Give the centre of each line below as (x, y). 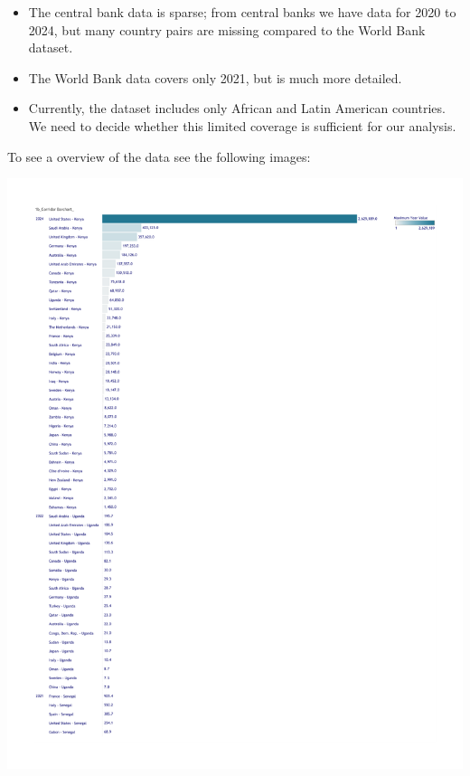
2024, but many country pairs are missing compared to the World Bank (227, 29)
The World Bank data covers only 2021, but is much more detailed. (215, 77)
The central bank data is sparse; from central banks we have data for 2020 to (242, 12)
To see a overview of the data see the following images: (159, 156)
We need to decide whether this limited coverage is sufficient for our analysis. (242, 125)
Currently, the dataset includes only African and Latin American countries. (237, 108)
